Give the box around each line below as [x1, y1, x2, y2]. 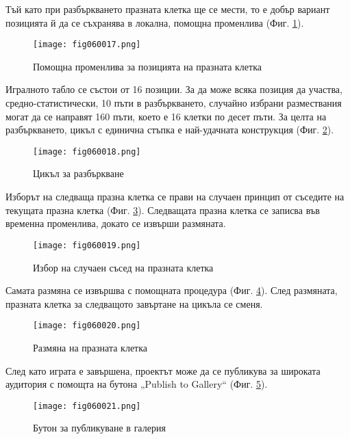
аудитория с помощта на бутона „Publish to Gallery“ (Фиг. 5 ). [5, 377, 268, 391]
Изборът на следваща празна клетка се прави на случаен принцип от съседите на [5, 189, 345, 204]
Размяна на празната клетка [33, 340, 148, 354]
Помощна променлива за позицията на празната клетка [33, 59, 262, 73]
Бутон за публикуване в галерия [33, 421, 166, 435]
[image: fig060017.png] [33, 40, 141, 50]
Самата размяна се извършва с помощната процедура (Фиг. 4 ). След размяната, [5, 283, 338, 297]
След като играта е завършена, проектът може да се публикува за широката [5, 363, 321, 377]
